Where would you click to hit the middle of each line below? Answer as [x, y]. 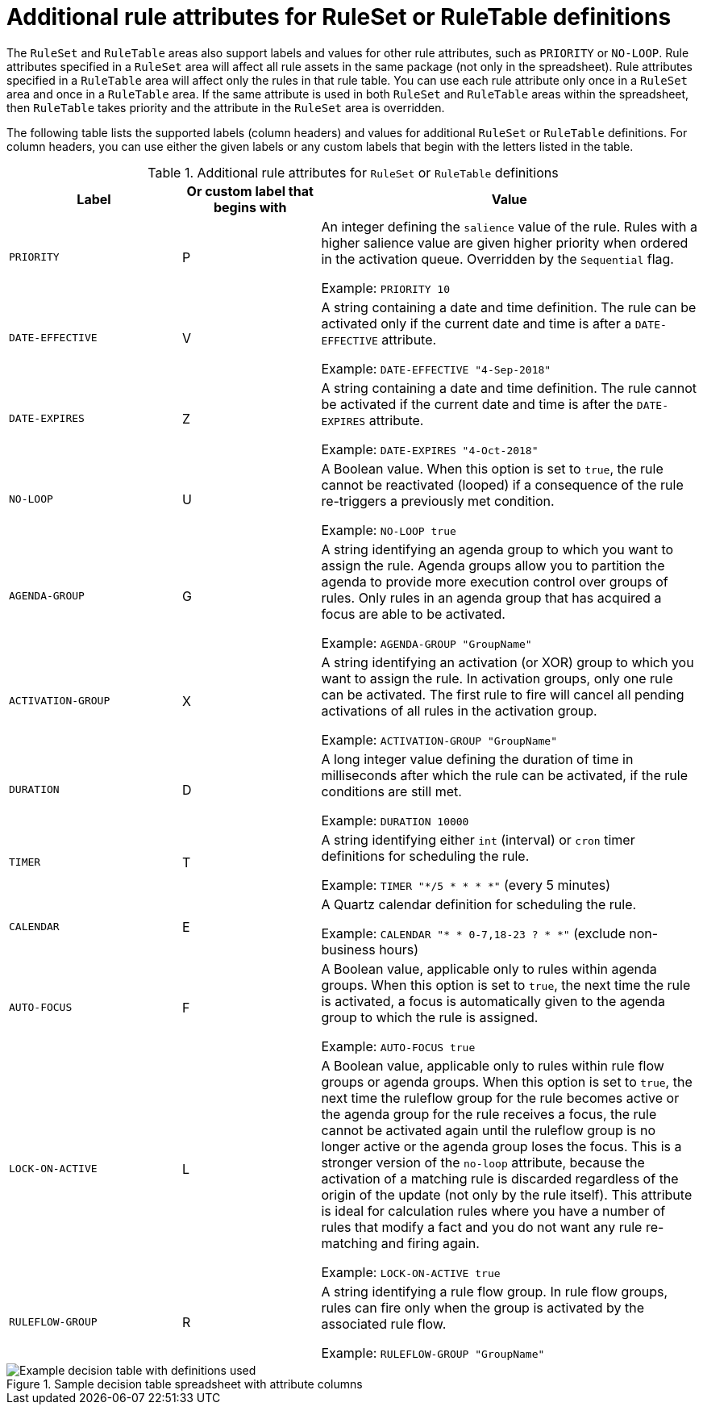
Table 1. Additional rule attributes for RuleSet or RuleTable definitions [353, 172]
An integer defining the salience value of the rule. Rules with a [509, 226]
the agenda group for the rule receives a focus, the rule [489, 1114]
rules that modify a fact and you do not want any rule [482, 1227]
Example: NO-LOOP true [389, 530]
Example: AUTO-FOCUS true [398, 1046]
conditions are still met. [391, 791]
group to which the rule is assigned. [430, 1017]
